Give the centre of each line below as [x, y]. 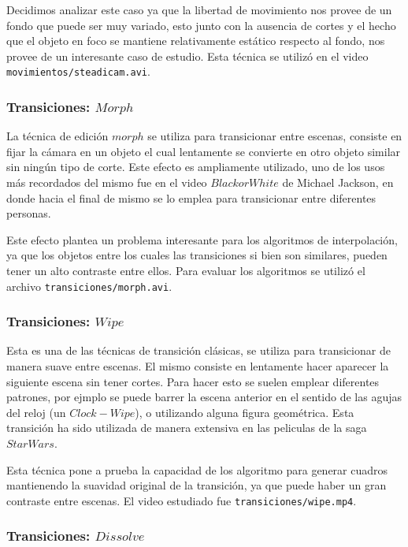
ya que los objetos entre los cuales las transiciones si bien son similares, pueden [197, 255]
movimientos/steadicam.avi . [78, 71]
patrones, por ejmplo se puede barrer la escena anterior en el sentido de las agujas [204, 397]
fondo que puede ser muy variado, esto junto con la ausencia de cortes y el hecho [201, 25]
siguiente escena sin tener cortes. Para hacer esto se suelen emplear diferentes [193, 381]
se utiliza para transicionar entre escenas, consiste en [275, 136]
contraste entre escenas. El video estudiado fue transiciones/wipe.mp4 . [182, 500]
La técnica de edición [57, 136]
